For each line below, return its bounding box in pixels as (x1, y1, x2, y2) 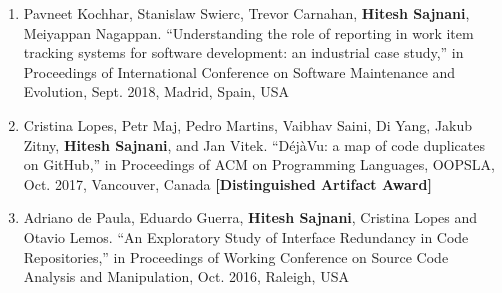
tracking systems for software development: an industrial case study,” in (23, 42, 464, 63)
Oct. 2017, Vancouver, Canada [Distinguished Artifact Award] (23, 173, 432, 194)
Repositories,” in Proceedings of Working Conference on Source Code (23, 246, 449, 267)
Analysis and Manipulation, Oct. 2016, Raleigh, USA (23, 266, 349, 287)
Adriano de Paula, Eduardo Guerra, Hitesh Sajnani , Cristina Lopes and (23, 207, 478, 228)
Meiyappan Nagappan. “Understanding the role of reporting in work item (23, 22, 474, 43)
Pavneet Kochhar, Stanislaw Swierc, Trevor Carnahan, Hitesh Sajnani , (23, 3, 470, 23)
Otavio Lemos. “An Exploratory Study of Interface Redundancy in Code (23, 226, 469, 247)
